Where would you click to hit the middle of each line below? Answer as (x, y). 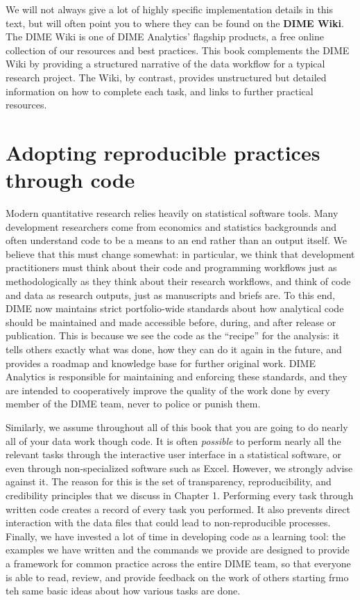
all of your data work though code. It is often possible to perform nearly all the (173, 440)
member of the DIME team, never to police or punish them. (133, 404)
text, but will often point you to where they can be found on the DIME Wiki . (175, 23)
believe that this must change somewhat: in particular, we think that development (180, 253)
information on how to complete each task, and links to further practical (160, 91)
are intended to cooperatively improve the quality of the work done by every (168, 390)
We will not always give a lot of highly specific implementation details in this (170, 9)
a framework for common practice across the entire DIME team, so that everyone (178, 563)
